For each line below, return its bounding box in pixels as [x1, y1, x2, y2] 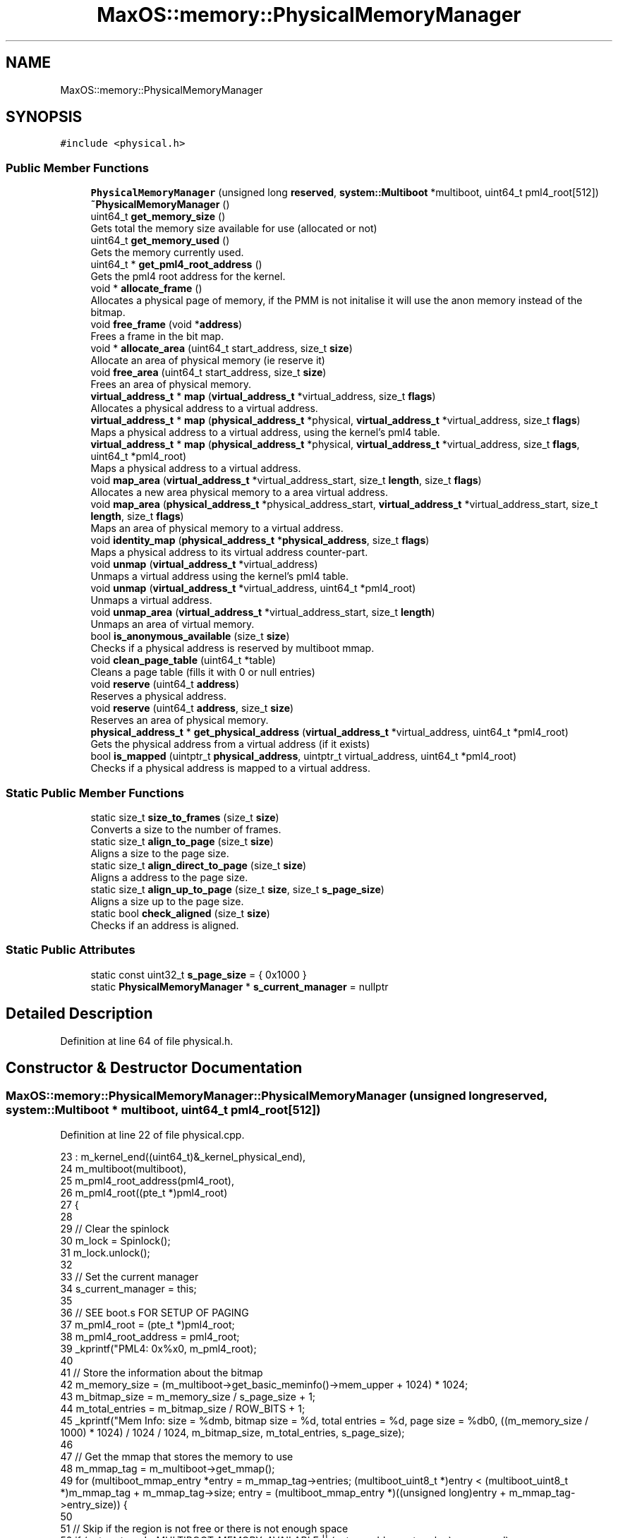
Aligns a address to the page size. [90, 871, 248, 883]
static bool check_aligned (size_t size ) [90, 907, 270, 919]
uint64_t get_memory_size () [90, 210, 226, 223]
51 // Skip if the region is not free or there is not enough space [60, 1522, 349, 1534]
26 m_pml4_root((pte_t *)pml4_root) [60, 1186, 228, 1199]
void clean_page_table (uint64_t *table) [90, 654, 276, 667]
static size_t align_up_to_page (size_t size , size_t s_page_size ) [90, 883, 384, 895]
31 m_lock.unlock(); [60, 1246, 150, 1259]
